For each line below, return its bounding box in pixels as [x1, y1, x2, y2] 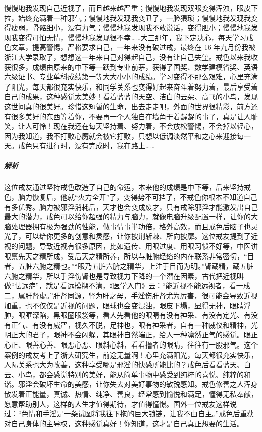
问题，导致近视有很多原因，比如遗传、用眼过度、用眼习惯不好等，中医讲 [18, 241, 258, 251]
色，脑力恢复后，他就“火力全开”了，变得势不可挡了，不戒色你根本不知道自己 [4, 192, 258, 202]
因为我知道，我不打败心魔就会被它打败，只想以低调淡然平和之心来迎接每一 [4, 130, 251, 141]
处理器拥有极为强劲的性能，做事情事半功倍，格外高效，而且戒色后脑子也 [11, 221, 251, 231]
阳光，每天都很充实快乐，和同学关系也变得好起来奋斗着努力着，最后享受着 [11, 81, 258, 92]
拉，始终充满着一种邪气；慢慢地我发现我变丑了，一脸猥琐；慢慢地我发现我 [4, 12, 251, 23]
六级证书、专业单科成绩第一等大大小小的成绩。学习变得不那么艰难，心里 [4, 71, 244, 82]
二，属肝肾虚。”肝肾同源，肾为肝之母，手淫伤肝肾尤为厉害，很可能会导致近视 [4, 290, 258, 300]
